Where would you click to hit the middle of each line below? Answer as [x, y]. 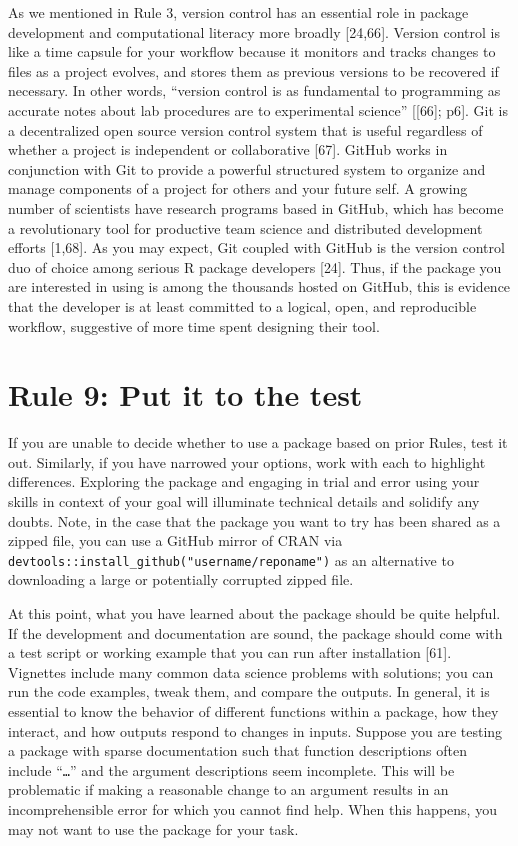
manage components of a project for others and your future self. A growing [238, 188]
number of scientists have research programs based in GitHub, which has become [256, 207]
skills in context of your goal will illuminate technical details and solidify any [244, 501]
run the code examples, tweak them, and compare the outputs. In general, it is [249, 691]
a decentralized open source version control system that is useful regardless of [245, 129]
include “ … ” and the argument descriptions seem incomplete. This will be [231, 769]
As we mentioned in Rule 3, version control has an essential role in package [238, 12]
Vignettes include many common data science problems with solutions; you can [251, 671]
